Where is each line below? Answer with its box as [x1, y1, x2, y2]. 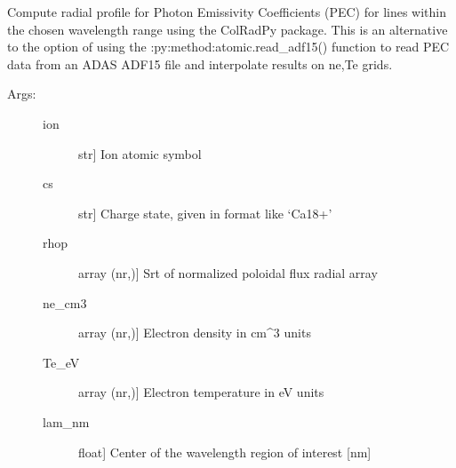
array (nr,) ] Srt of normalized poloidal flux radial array [78, 263, 378, 282]
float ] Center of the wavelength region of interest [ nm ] [78, 442, 372, 461]
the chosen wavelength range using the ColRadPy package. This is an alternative [7, 20, 448, 38]
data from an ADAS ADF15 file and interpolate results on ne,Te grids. [7, 54, 393, 73]
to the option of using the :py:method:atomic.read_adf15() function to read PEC [7, 37, 450, 56]
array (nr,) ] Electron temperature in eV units [78, 383, 324, 401]
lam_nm [43, 412, 90, 431]
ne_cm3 [43, 293, 87, 312]
